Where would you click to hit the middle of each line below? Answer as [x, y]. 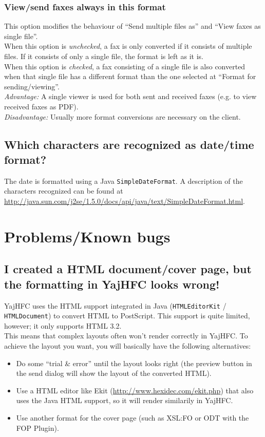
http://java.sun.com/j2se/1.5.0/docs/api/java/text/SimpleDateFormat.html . [125, 201]
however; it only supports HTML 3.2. [63, 325]
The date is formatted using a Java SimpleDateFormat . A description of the [124, 180]
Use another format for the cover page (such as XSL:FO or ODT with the [132, 418]
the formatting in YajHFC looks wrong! [112, 284]
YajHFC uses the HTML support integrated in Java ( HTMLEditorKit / [115, 305]
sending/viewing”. [32, 86]
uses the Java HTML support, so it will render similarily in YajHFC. [125, 400]
